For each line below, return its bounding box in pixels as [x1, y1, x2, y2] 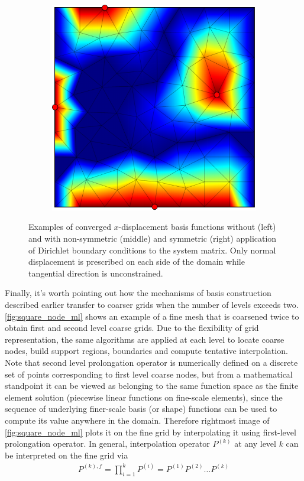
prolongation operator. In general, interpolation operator [5, 437, 210, 450]
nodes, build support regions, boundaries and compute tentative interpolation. [5, 344, 288, 357]
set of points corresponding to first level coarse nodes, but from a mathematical [5, 368, 293, 380]
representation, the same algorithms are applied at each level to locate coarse [5, 333, 284, 345]
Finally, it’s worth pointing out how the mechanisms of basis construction [5, 287, 271, 299]
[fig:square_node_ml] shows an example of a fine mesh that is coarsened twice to [5, 310, 299, 322]
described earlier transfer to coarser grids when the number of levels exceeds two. [5, 298, 299, 310]
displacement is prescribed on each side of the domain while [28, 255, 245, 268]
